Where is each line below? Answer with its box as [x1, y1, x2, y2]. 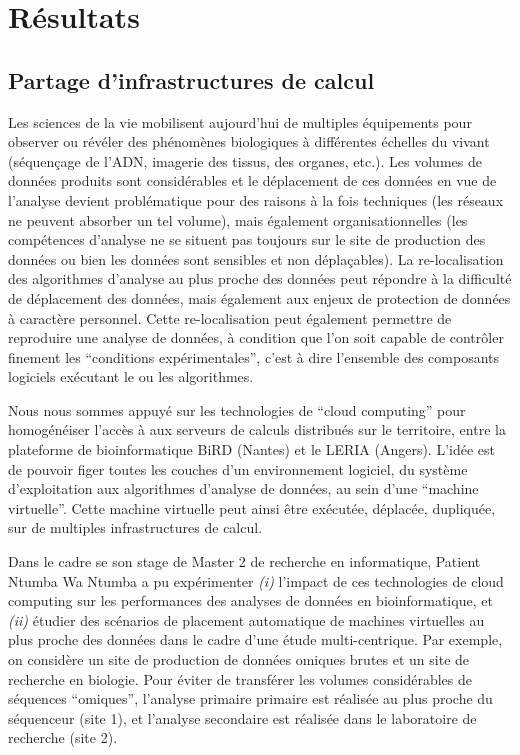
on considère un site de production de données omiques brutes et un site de [8, 649, 470, 670]
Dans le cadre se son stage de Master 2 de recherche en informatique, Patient [8, 551, 481, 572]
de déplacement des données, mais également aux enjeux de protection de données [8, 287, 511, 308]
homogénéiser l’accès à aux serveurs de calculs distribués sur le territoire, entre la [8, 419, 506, 440]
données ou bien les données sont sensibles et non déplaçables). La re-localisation [8, 248, 504, 269]
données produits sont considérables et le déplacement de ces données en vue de [8, 170, 497, 191]
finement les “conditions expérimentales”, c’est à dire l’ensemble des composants [8, 346, 500, 367]
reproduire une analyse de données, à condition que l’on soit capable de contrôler [8, 327, 504, 348]
